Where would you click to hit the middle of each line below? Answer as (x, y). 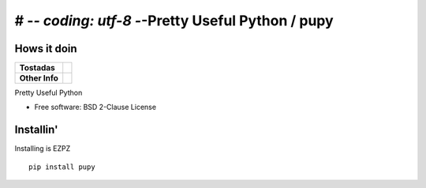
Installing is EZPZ (43, 149)
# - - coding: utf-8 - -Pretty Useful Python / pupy (174, 21)
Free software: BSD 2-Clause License (95, 107)
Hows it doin (46, 49)
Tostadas (37, 68)
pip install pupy (62, 167)
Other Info (39, 78)
